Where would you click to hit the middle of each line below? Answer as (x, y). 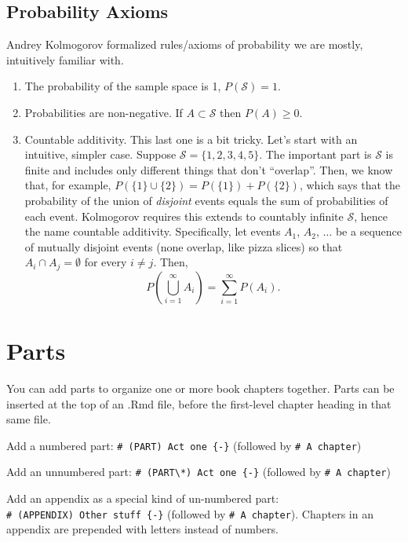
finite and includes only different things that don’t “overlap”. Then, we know (209, 169)
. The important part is (315, 154)
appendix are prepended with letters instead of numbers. (142, 529)
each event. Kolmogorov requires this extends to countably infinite (184, 216)
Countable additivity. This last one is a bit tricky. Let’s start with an (191, 139)
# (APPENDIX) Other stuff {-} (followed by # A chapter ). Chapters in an (190, 513)
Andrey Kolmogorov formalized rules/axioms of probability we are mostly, (185, 44)
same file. (29, 419)
